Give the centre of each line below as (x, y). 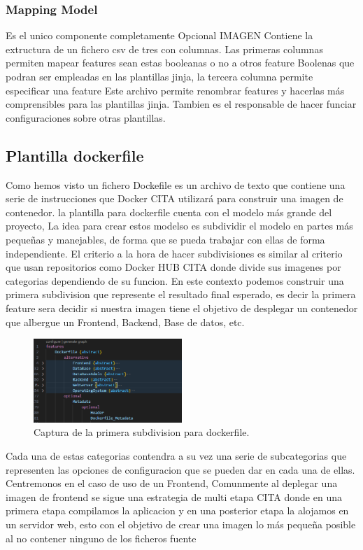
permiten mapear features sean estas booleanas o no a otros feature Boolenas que (180, 63)
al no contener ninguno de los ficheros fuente (101, 538)
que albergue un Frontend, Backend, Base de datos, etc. (125, 322)
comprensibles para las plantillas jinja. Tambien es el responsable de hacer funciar (181, 104)
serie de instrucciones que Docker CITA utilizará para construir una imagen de (175, 198)
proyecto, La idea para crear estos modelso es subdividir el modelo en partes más (179, 226)
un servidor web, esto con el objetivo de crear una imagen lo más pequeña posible (181, 524)
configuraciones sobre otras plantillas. (86, 117)
